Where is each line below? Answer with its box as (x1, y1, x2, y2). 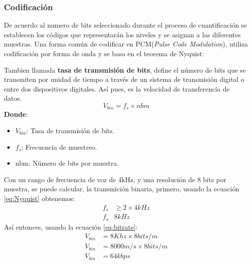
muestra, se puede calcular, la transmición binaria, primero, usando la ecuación (4, 184, 239, 194)
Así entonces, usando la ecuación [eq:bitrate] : (4, 221, 138, 232)
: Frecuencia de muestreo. (21, 141, 97, 152)
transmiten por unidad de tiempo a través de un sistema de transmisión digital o (4, 74, 244, 84)
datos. (4, 93, 22, 103)
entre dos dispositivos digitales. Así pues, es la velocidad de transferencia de (4, 83, 230, 93)
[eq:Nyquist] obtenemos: (4, 193, 75, 203)
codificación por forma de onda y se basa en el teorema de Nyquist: (4, 48, 204, 58)
